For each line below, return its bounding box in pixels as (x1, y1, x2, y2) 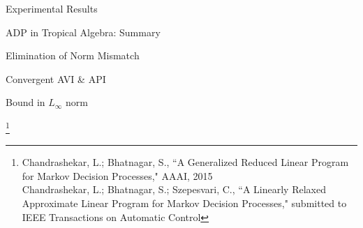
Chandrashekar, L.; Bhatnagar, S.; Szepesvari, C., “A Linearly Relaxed (22, 182, 326, 197)
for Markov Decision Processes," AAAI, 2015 (22, 168, 213, 183)
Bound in (6, 95, 45, 109)
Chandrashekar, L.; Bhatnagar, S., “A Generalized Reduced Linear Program (22, 155, 349, 169)
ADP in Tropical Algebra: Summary (6, 24, 161, 39)
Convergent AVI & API (6, 71, 106, 86)
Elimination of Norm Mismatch (6, 48, 140, 63)
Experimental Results (6, 1, 98, 15)
